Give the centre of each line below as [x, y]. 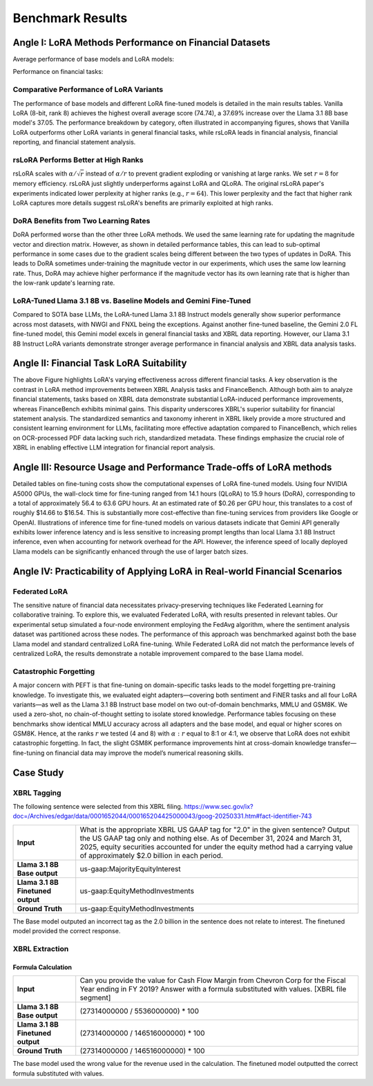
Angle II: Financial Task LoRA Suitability [100, 363]
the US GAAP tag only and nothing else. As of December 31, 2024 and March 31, [211, 838]
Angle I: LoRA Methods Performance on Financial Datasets [142, 43]
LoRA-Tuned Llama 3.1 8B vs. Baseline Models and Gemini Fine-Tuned [132, 301]
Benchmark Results [70, 18]
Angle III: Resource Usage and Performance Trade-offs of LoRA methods [172, 468]
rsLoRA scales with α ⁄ [44, 174]
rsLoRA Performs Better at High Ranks [78, 160]
